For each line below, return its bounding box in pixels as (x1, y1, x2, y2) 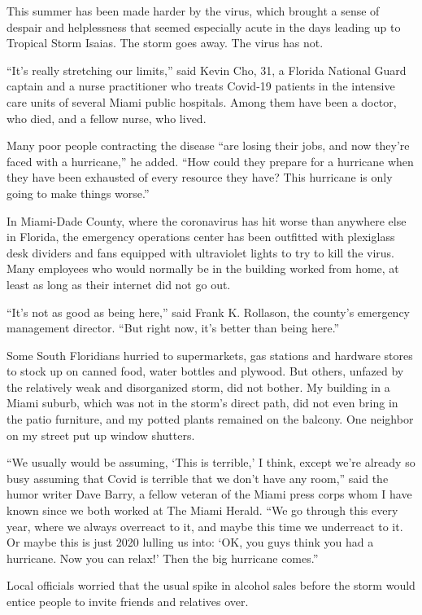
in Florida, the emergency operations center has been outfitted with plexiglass (7, 228, 395, 245)
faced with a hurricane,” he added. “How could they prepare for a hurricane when (7, 152, 414, 169)
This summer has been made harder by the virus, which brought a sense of (7, 2, 380, 19)
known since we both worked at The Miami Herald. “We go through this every (7, 502, 398, 519)
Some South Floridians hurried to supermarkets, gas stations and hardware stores (7, 346, 413, 363)
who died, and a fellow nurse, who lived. (7, 109, 207, 126)
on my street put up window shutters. (7, 426, 195, 443)
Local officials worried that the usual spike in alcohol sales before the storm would (7, 577, 415, 594)
